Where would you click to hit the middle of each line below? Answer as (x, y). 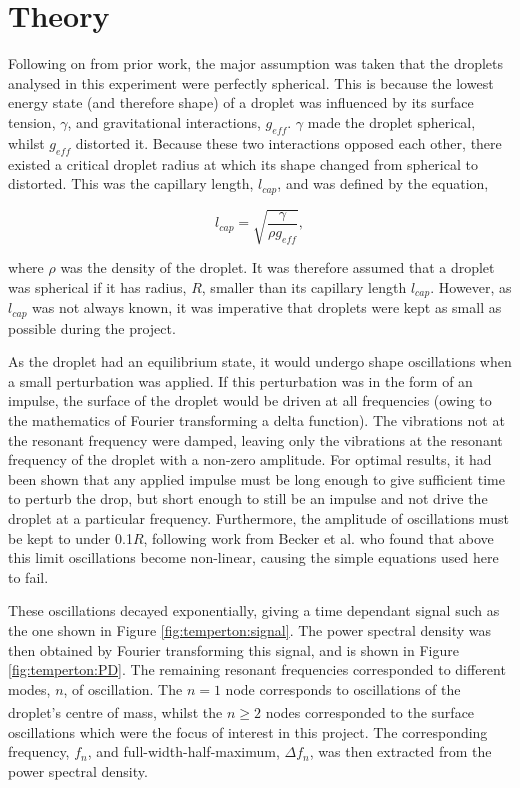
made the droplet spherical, (391, 121)
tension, (32, 121)
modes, (29, 688)
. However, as (471, 286)
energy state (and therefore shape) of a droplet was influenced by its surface (241, 102)
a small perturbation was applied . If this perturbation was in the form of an (240, 380)
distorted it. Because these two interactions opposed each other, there (288, 142)
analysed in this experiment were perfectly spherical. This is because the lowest (251, 82)
